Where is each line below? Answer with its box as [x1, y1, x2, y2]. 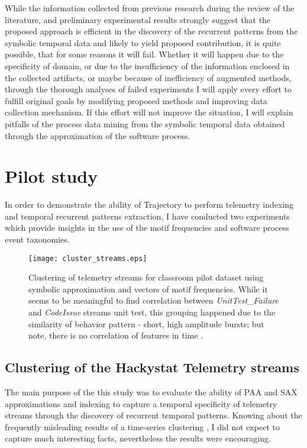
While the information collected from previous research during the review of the [5, 2, 295, 14]
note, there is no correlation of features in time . [28, 329, 203, 341]
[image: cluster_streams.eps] [28, 254, 147, 263]
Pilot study [5, 164, 98, 188]
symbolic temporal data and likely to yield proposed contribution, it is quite [5, 36, 281, 49]
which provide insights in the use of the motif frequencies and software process [5, 221, 289, 234]
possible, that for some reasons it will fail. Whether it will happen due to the [5, 48, 284, 60]
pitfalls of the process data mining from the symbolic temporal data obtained [5, 117, 285, 130]
